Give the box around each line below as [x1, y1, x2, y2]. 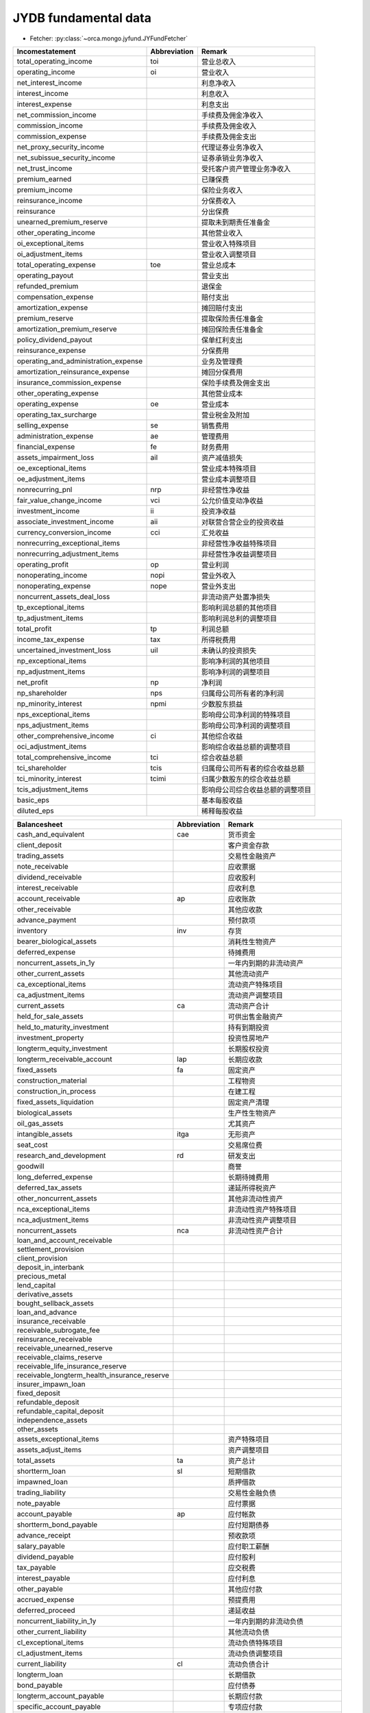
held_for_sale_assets [16, 1011, 84, 1021]
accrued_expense [16, 1594, 75, 1604]
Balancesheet [16, 819, 63, 829]
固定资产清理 [227, 1097, 270, 1107]
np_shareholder [16, 688, 68, 698]
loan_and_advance [16, 1307, 77, 1317]
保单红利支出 [201, 335, 243, 345]
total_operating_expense [16, 260, 96, 269]
